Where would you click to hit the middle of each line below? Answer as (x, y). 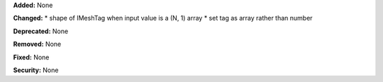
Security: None (36, 70)
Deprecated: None (41, 31)
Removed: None (37, 44)
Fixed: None (31, 57)
